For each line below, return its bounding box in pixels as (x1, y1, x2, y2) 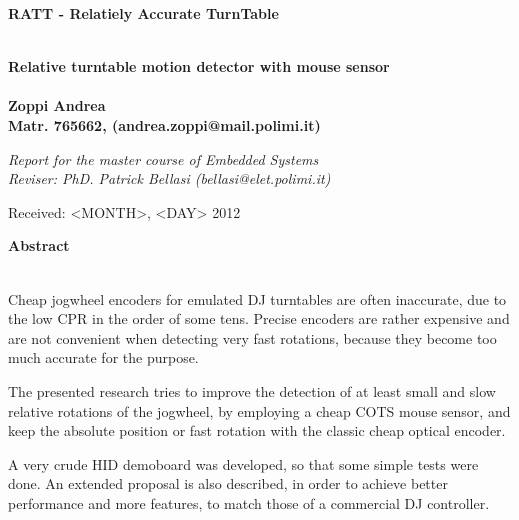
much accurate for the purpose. (8, 347, 199, 368)
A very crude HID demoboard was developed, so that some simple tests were (8, 453, 479, 474)
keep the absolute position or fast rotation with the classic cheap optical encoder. (8, 420, 506, 441)
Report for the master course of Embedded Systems (8, 148, 319, 169)
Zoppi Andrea (8, 95, 106, 116)
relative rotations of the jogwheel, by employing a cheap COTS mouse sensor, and (8, 400, 511, 421)
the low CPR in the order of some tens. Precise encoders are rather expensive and (8, 308, 510, 329)
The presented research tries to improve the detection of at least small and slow (8, 380, 496, 401)
